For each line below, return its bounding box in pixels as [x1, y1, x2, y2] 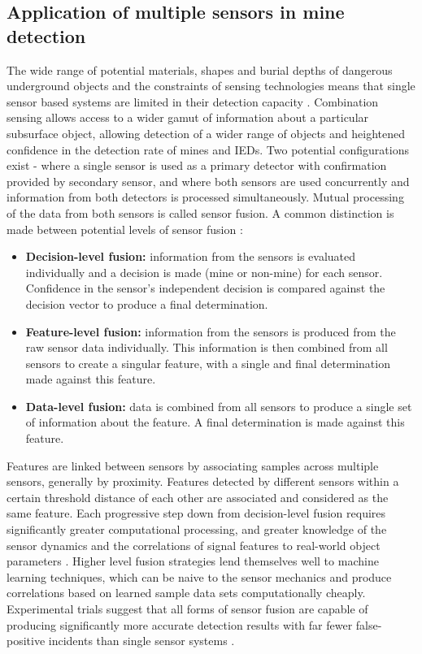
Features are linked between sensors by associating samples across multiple [7, 457, 379, 474]
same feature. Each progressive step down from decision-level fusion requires [7, 505, 386, 522]
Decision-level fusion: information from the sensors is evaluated [25, 248, 356, 265]
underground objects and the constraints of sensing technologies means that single [7, 77, 415, 94]
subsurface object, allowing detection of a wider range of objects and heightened [7, 124, 405, 141]
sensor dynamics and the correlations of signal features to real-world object [7, 536, 381, 553]
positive [7, 632, 46, 649]
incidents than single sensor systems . [48, 632, 235, 649]
